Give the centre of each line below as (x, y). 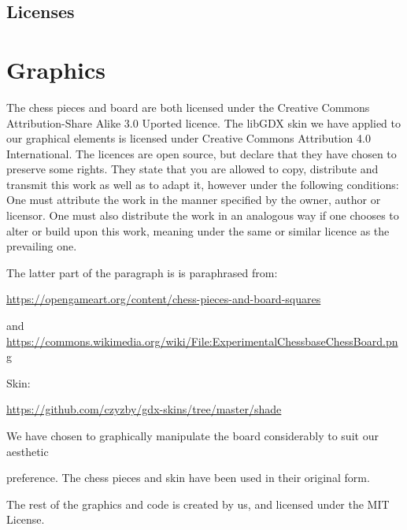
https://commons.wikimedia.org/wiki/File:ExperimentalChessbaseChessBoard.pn (202, 341)
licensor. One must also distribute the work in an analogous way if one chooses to (203, 215)
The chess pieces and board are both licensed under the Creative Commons (188, 107)
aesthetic (28, 451)
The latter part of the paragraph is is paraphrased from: (142, 272)
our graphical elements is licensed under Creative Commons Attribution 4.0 (189, 138)
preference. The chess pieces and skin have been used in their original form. (188, 478)
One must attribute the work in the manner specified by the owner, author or (194, 200)
